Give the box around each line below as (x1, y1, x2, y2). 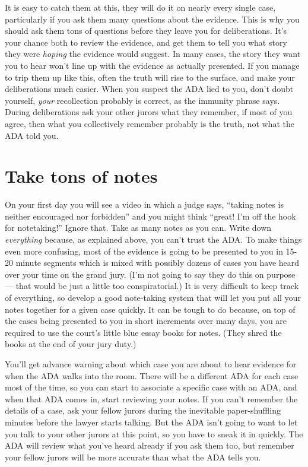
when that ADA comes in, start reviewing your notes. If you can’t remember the (5, 392, 298, 405)
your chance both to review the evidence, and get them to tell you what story (5, 36, 287, 48)
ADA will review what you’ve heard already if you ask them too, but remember (5, 439, 294, 452)
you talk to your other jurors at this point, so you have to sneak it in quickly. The (5, 427, 303, 440)
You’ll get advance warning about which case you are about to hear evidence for (5, 357, 297, 370)
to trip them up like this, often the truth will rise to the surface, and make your (5, 71, 295, 83)
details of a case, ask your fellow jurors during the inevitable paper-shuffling (5, 404, 281, 417)
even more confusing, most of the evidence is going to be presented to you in (5, 244, 283, 257)
